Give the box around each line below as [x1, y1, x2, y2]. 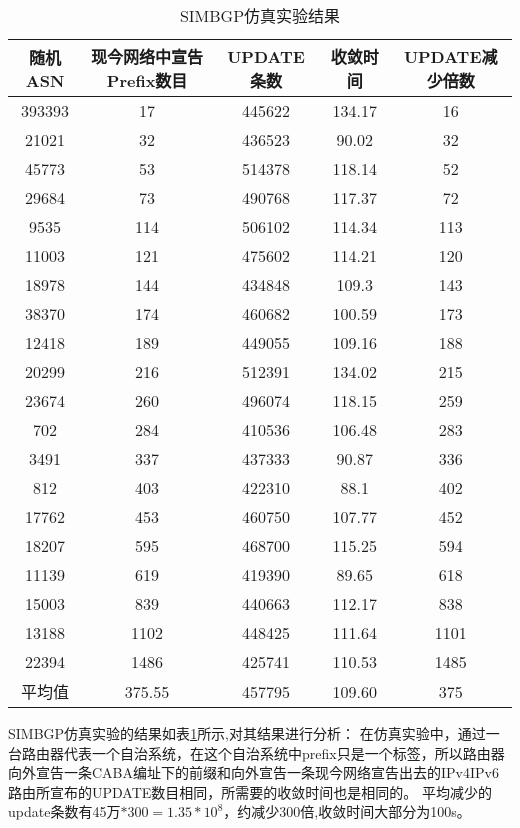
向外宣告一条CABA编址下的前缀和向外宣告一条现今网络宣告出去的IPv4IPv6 [8, 762, 499, 783]
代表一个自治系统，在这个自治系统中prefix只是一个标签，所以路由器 [63, 742, 505, 763]
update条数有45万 [8, 801, 121, 822]
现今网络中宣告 [91, 45, 204, 68]
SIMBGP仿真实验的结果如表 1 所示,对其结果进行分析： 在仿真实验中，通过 [8, 723, 486, 743]
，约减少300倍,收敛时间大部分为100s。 [223, 801, 471, 822]
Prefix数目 [106, 69, 188, 92]
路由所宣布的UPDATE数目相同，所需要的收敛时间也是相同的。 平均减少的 [8, 781, 492, 802]
